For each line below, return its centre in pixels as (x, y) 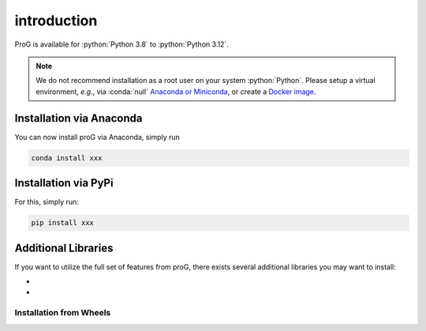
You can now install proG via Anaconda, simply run (97, 137)
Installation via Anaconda (78, 118)
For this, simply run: (47, 202)
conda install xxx (67, 158)
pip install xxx (63, 223)
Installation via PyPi (64, 183)
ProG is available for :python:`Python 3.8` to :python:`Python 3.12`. (121, 44)
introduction (56, 21)
